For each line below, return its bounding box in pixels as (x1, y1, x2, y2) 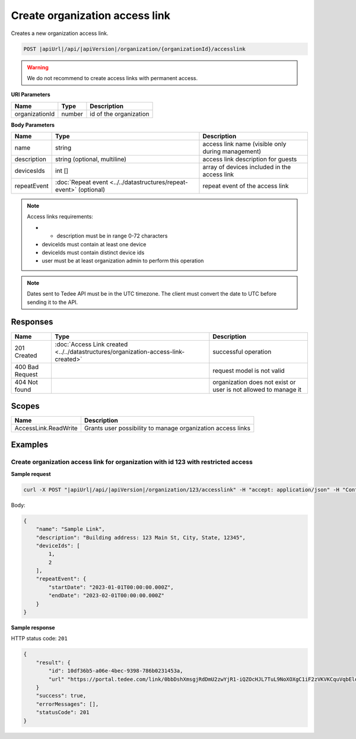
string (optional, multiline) (55, 155, 127, 163)
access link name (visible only (202, 140, 287, 148)
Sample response (11, 624, 56, 632)
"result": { (36, 659, 71, 666)
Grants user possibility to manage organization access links (84, 424, 250, 433)
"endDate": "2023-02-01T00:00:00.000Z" (48, 592, 164, 599)
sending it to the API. (27, 299, 78, 306)
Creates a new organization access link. (11, 30, 109, 37)
